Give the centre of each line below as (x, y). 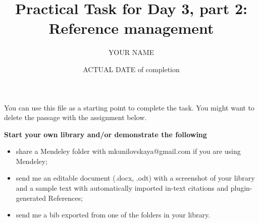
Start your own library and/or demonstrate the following (106, 134)
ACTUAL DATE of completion (131, 69)
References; (65, 198)
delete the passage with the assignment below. (75, 117)
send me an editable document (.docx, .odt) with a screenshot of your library (135, 178)
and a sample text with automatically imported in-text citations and (122, 188)
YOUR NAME (131, 52)
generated (31, 198)
